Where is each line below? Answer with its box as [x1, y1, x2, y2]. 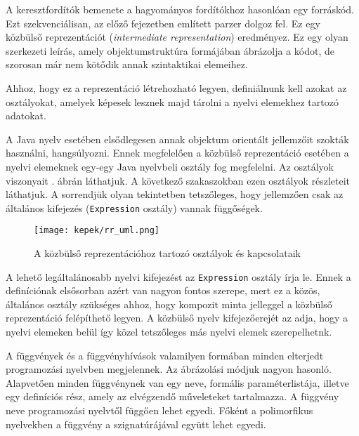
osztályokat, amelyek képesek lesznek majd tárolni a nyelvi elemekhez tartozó [6, 94, 339, 109]
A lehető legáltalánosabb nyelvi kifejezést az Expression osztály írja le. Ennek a [6, 269, 351, 284]
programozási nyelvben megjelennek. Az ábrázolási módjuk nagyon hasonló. [6, 362, 332, 376]
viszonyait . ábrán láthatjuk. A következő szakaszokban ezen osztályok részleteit [6, 173, 351, 187]
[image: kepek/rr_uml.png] [34, 225, 159, 236]
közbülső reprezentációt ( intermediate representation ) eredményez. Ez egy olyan [6, 29, 348, 44]
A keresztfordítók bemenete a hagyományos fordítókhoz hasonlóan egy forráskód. [6, 2, 354, 16]
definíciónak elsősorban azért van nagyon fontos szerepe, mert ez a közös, [6, 283, 320, 298]
